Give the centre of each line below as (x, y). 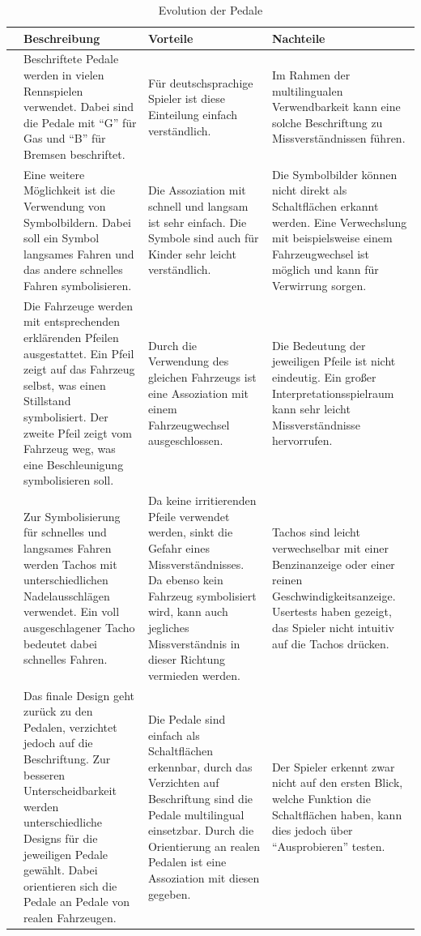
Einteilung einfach (193, 115)
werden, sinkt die (190, 532)
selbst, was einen (65, 385)
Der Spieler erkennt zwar (333, 766)
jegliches (168, 627)
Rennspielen (53, 90)
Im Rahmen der (311, 75)
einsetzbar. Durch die (201, 830)
